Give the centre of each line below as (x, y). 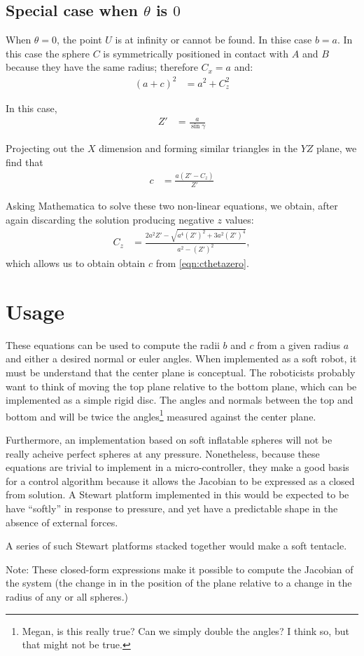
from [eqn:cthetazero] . (202, 263)
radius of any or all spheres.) (67, 596)
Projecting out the (45, 148)
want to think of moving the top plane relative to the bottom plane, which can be (181, 386)
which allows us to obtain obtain (76, 263)
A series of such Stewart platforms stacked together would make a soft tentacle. (176, 546)
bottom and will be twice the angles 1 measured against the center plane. (161, 415)
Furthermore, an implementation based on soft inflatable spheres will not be (169, 440)
